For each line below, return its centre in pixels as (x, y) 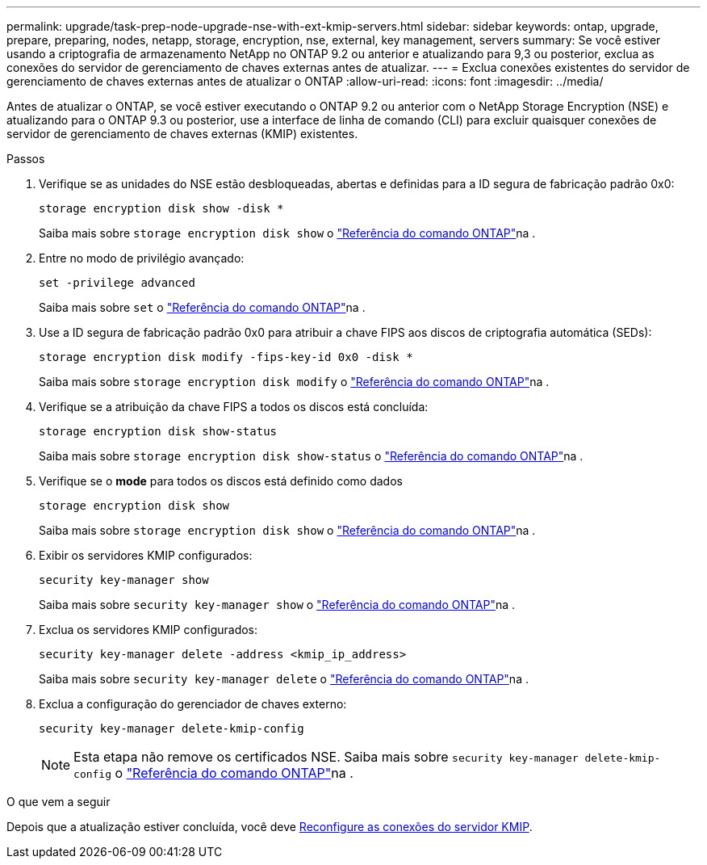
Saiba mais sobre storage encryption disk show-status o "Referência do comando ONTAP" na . (311, 456)
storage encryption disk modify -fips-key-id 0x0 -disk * (226, 357)
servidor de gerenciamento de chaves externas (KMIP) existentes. (182, 134)
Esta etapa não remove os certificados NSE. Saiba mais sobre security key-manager (326, 757)
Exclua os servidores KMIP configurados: (149, 630)
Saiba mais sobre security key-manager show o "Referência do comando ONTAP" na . (277, 605)
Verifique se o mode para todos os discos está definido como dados (221, 481)
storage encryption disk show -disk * (161, 208)
